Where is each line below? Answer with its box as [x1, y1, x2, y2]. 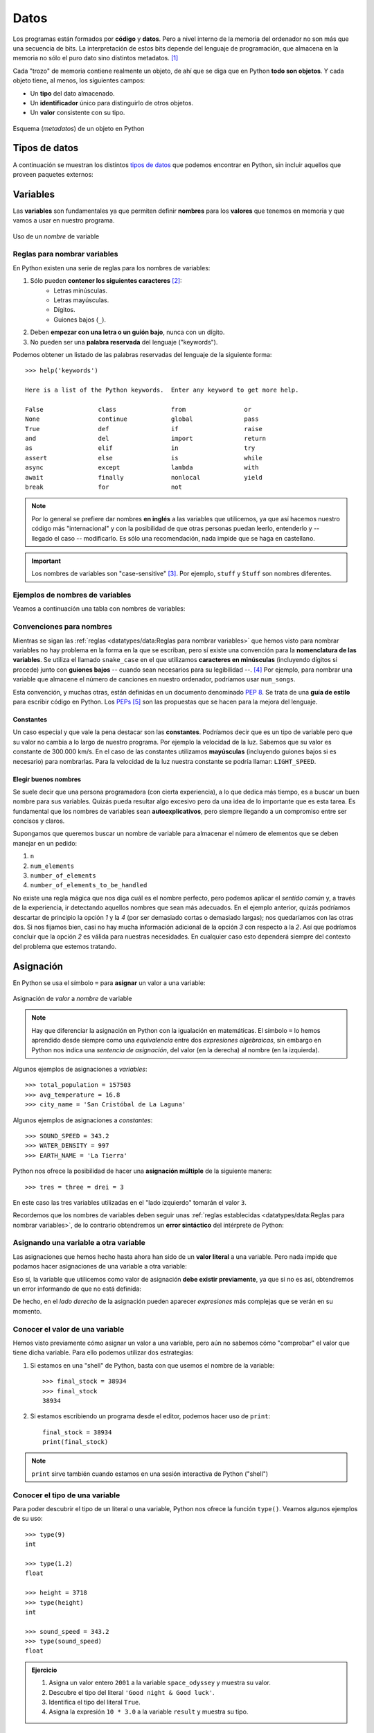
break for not [25, 483, 183, 491]
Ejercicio [31, 1666, 57, 1674]
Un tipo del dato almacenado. [30, 89, 115, 97]
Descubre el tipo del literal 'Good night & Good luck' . [48, 1688, 215, 1696]
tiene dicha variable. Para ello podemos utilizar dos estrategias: [12, 1348, 194, 1357]
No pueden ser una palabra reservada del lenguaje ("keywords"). [30, 338, 218, 346]
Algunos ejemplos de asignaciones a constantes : [12, 1116, 153, 1124]
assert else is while [25, 454, 262, 462]
